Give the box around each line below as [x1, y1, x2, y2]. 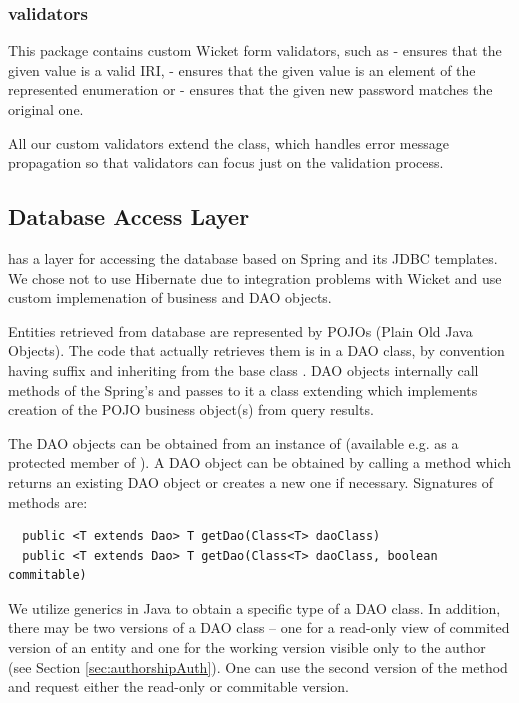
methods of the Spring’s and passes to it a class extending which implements [8, 379, 478, 400]
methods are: [8, 491, 88, 512]
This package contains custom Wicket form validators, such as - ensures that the [8, 40, 502, 61]
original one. [8, 99, 84, 119]
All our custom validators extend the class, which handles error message [8, 132, 449, 153]
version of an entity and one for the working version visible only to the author [8, 637, 486, 658]
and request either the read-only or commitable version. [8, 676, 350, 697]
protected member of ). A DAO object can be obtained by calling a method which [8, 452, 512, 473]
